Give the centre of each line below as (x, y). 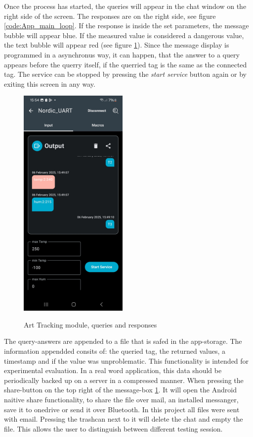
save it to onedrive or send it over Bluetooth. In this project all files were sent (122, 409)
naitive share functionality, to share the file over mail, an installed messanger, (121, 399)
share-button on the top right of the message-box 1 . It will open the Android (120, 390)
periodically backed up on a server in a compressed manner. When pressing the (124, 380)
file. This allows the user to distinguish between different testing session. (113, 428)
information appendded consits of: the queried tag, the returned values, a (115, 351)
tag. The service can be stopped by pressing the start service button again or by (126, 74)
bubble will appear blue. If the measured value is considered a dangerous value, (124, 35)
